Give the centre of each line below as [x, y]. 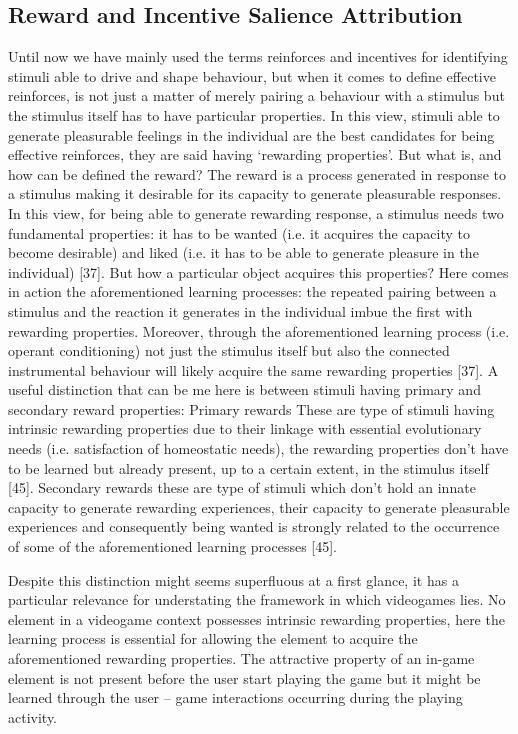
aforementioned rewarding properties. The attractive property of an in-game [241, 658]
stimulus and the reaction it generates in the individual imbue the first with [240, 310]
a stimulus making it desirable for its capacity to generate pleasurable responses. [255, 193]
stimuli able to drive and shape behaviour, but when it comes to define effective [252, 75]
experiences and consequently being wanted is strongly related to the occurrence [254, 526]
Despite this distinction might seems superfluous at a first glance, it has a [233, 579]
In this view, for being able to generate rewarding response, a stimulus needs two [256, 212]
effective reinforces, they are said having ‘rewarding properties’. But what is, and [255, 154]
